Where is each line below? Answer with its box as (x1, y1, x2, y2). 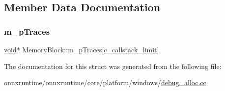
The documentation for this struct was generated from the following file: (4, 61, 222, 71)
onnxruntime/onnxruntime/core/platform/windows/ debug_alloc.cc (4, 77, 206, 88)
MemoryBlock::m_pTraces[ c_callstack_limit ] (22, 45, 159, 54)
